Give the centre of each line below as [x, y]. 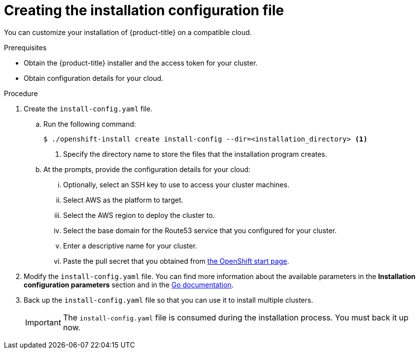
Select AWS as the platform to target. [123, 200]
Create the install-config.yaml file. [88, 108]
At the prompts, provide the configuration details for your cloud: [147, 169]
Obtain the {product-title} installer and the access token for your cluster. [141, 63]
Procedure [21, 93]
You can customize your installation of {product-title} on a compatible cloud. [128, 32]
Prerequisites [25, 47]
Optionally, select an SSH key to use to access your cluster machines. [176, 184]
